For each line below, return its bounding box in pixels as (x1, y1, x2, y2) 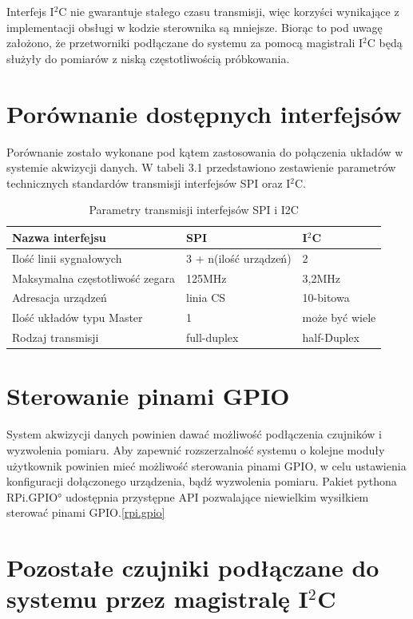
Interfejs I (6, 3, 54, 19)
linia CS (186, 289, 226, 306)
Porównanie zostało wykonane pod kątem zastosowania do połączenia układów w (6, 143, 403, 160)
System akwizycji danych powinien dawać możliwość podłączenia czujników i (6, 426, 382, 442)
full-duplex (186, 329, 239, 346)
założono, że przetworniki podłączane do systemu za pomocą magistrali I (6, 34, 363, 51)
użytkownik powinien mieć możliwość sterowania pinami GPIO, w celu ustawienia (6, 457, 407, 474)
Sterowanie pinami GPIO (6, 379, 290, 412)
